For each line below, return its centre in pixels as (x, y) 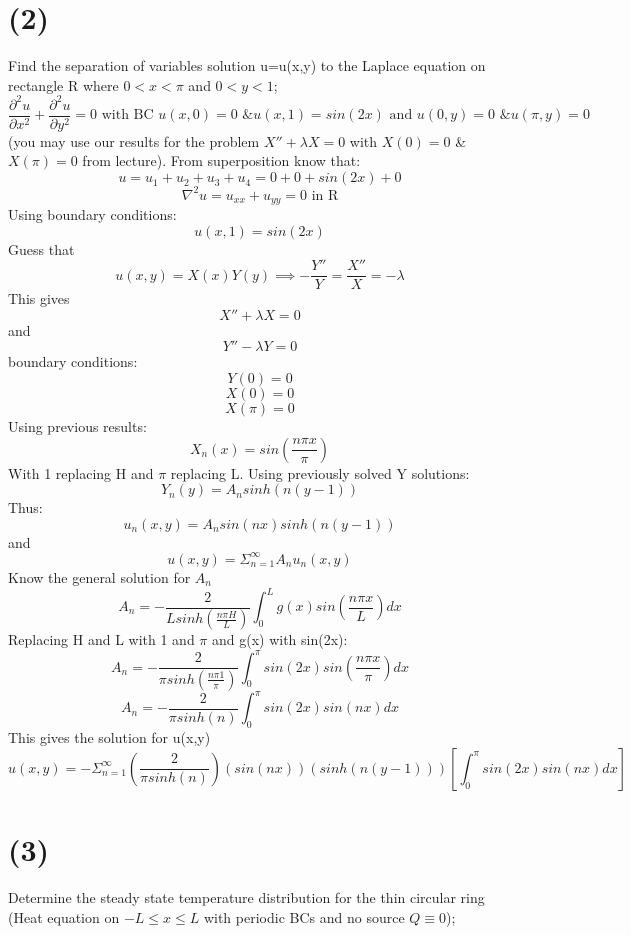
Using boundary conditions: (92, 214)
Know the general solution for (99, 576)
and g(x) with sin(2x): (279, 639)
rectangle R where (63, 84)
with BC (127, 115)
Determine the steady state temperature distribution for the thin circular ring (246, 897)
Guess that (41, 248)
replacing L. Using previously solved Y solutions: (320, 472)
